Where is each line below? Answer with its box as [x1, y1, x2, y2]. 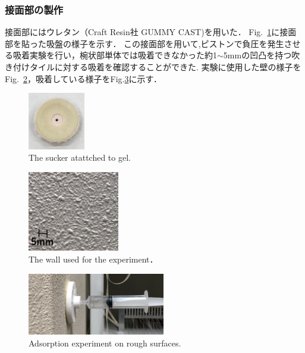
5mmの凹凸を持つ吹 [223, 49, 300, 61]
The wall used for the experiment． [29, 252, 158, 265]
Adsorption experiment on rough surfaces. [29, 336, 181, 349]
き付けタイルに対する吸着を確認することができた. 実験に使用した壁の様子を [5, 61, 301, 73]
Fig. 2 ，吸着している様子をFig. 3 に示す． [5, 72, 162, 85]
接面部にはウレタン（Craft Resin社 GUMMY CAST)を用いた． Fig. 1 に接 [5, 26, 288, 38]
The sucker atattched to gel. [29, 151, 131, 164]
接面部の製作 [5, 2, 64, 17]
